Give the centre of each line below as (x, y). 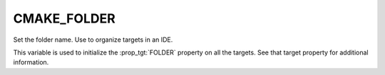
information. (31, 62)
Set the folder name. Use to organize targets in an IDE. (93, 40)
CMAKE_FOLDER (64, 18)
